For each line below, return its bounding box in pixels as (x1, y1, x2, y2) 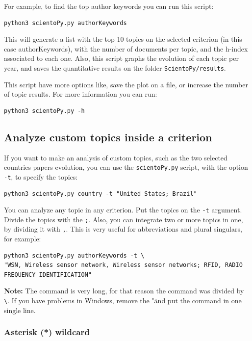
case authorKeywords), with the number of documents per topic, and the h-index (4, 43, 248, 53)
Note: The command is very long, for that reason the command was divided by (4, 286, 244, 296)
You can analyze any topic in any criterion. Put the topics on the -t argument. (4, 205, 242, 215)
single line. (4, 305, 36, 315)
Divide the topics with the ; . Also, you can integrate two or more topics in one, (4, 214, 243, 224)
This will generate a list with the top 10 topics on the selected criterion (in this (4, 34, 242, 44)
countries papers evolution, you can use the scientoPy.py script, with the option (4, 162, 248, 172)
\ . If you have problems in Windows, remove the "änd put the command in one (4, 295, 242, 306)
